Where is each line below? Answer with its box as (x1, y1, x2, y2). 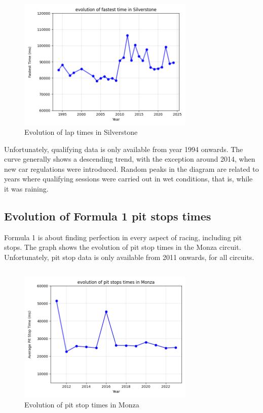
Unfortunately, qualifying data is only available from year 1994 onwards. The (4, 143, 243, 154)
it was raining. (4, 183, 49, 194)
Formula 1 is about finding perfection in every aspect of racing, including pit (4, 232, 242, 242)
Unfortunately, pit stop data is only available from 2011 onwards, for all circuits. (4, 252, 254, 262)
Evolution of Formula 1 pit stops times (4, 208, 211, 224)
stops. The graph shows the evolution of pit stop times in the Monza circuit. (4, 242, 241, 252)
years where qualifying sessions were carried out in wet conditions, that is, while (4, 173, 253, 184)
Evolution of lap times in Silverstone (24, 127, 138, 137)
